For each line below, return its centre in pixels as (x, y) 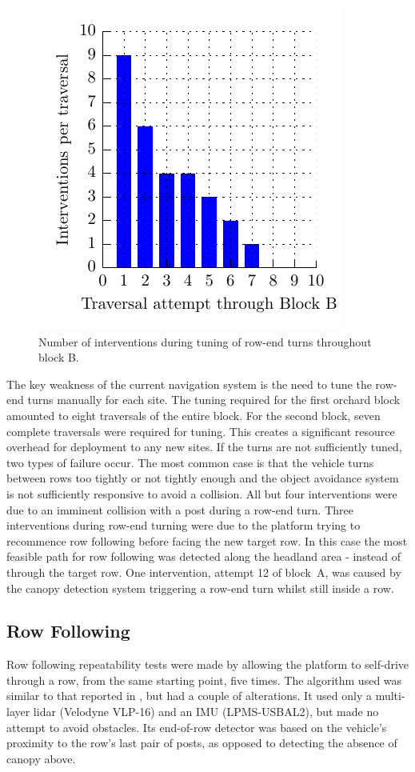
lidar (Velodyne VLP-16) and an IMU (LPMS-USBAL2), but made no (206, 712)
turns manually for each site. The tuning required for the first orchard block (214, 400)
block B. (59, 357)
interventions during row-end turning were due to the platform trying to (184, 525)
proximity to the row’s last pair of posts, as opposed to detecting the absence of (202, 743)
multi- (390, 696)
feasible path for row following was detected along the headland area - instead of (204, 556)
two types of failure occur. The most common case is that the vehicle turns (190, 462)
